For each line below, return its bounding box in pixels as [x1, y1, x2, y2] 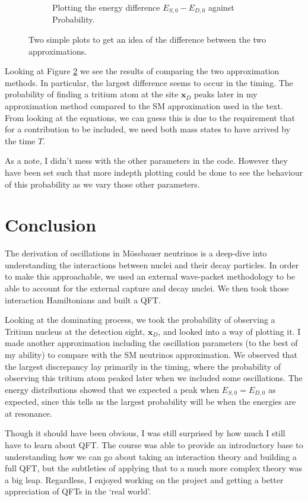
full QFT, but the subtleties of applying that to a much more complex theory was [5, 462, 303, 474]
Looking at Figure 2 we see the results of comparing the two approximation [5, 65, 280, 77]
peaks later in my [193, 88, 258, 100]
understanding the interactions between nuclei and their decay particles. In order [5, 258, 299, 271]
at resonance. [5, 407, 53, 419]
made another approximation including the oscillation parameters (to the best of [5, 337, 298, 349]
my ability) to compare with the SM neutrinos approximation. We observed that [5, 348, 298, 361]
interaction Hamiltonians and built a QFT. [5, 293, 161, 306]
